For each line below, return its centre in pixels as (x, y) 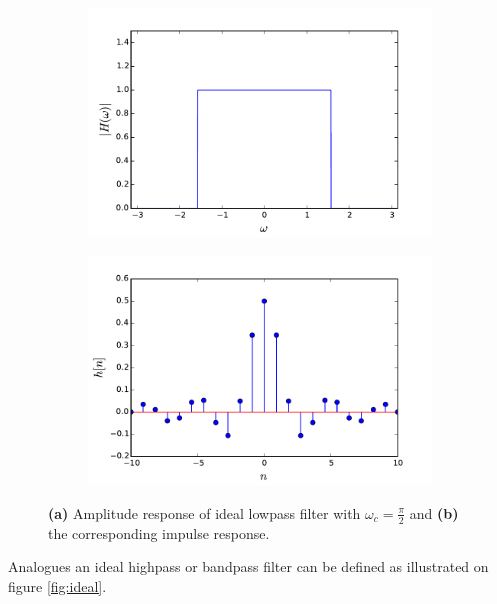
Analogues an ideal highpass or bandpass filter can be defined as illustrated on (248, 566)
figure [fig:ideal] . (57, 585)
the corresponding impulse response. (159, 532)
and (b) (434, 512)
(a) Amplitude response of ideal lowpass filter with (204, 512)
